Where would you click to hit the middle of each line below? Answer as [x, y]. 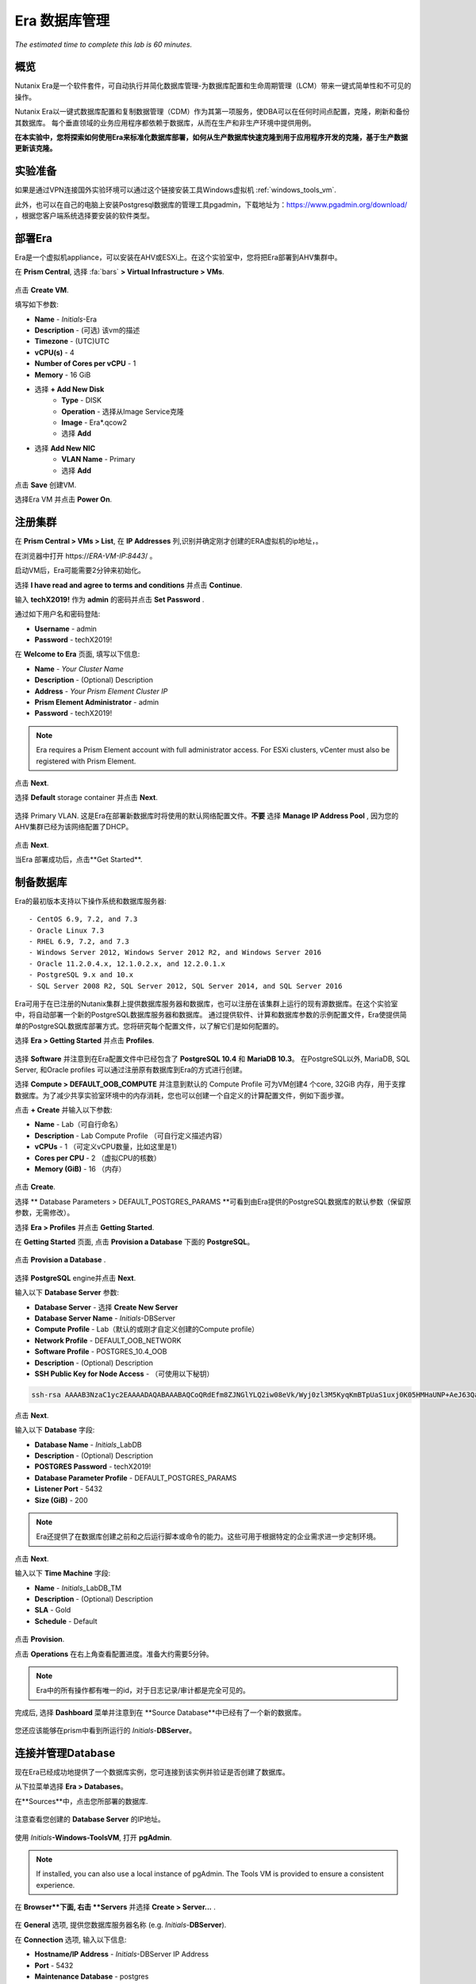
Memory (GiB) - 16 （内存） [80, 1169]
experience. [56, 1885]
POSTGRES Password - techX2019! [93, 1467]
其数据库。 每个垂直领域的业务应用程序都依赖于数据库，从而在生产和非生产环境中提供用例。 [165, 122]
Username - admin [65, 629]
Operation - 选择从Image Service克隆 [123, 411]
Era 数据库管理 [62, 21]
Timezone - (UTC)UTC [72, 341]
